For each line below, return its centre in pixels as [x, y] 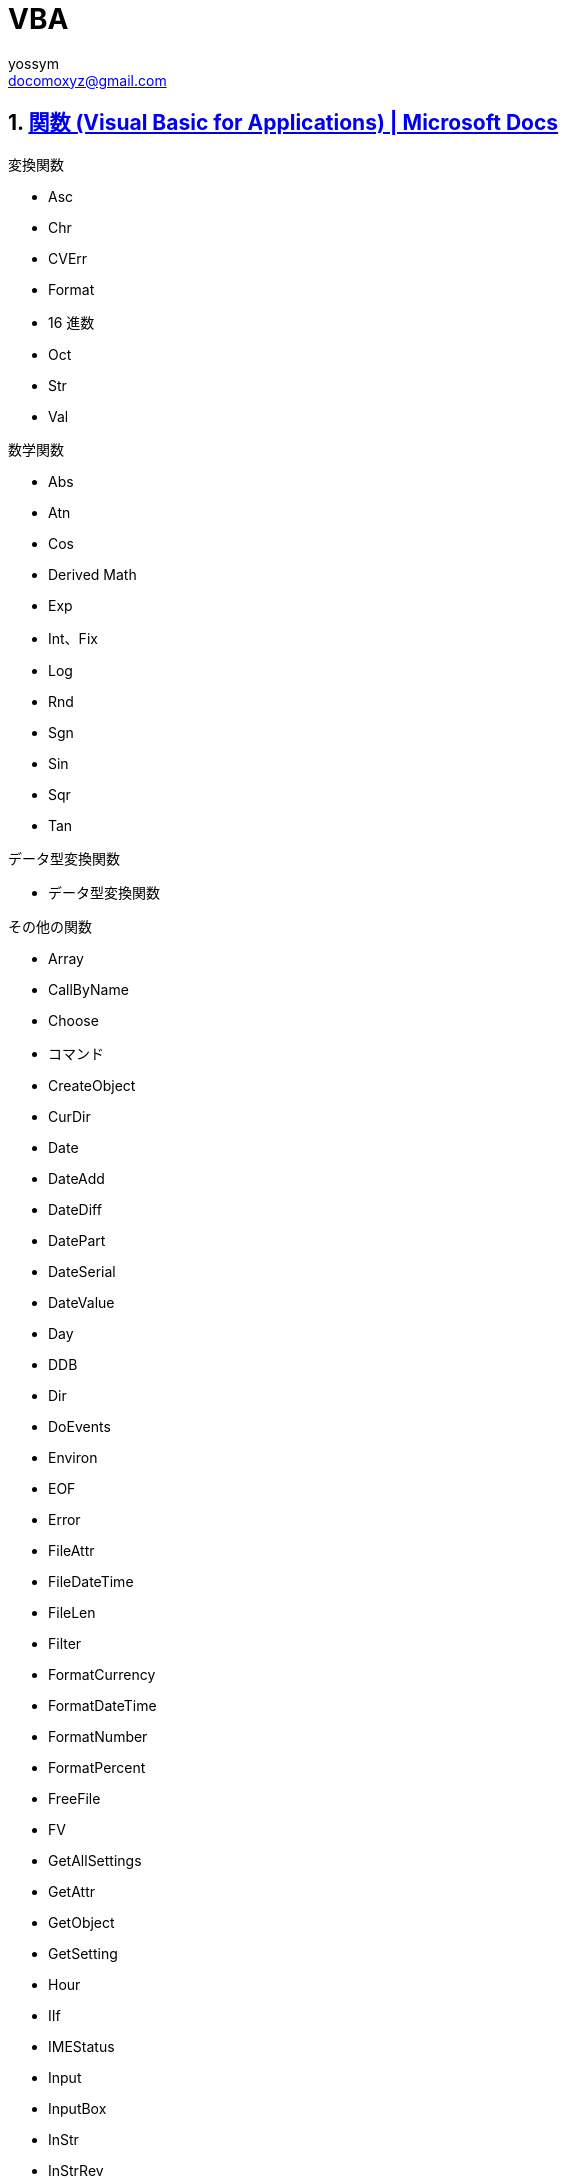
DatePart [77, 1240]
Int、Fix [73, 638]
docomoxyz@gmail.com [87, 80]
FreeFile [74, 1798]
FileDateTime [91, 1581]
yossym [33, 63]
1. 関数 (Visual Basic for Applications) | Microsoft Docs [283, 123]
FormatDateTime [102, 1705]
